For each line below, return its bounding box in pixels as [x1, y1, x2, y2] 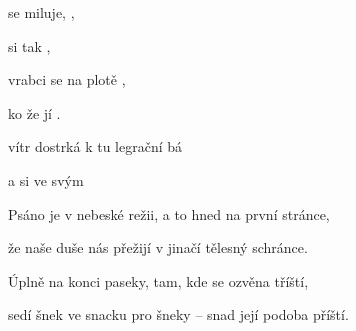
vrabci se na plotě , [8, 69, 126, 90]
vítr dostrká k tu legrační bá [8, 136, 183, 157]
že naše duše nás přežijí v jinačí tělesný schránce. [8, 237, 308, 258]
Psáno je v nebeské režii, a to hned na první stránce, [8, 203, 330, 224]
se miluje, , [8, 2, 75, 22]
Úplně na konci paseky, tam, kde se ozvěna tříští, [8, 270, 309, 291]
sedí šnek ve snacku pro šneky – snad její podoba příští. [8, 304, 349, 325]
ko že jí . [8, 102, 61, 123]
